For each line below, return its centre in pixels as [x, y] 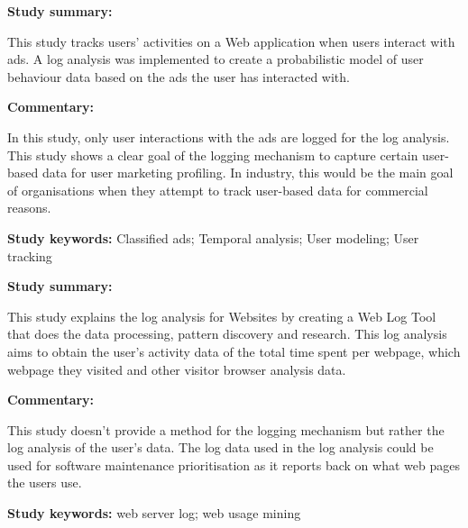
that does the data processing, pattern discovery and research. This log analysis [227, 334]
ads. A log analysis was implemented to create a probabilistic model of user [216, 59]
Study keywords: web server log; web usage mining [154, 513]
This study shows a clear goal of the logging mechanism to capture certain [213, 155]
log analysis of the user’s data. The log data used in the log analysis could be [220, 447]
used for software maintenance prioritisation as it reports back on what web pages [234, 464]
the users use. [45, 482]
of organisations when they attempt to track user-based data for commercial [218, 190]
